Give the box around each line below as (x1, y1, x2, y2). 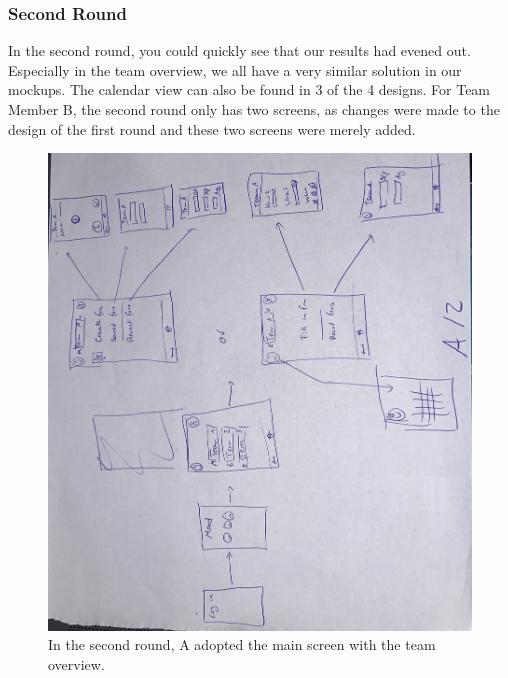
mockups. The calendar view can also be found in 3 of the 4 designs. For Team (8, 79, 491, 100)
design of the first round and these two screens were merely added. (8, 118, 416, 139)
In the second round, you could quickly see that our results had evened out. (8, 40, 471, 61)
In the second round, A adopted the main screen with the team (48, 634, 436, 655)
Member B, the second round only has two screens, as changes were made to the (8, 99, 500, 119)
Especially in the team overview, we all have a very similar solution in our (8, 59, 462, 80)
